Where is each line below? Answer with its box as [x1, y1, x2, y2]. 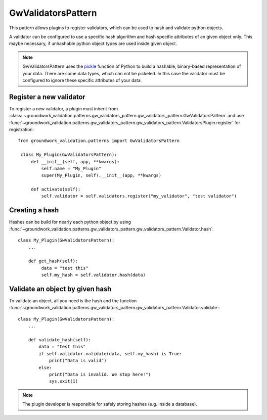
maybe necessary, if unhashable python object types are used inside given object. [9, 41, 178, 47]
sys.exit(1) [49, 378, 78, 384]
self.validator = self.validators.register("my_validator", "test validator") [41, 193, 237, 199]
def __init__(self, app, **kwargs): [31, 159, 120, 164]
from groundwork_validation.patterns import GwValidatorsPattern [18, 138, 180, 143]
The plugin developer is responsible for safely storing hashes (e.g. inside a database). [22, 401, 197, 407]
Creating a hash [9, 206, 59, 215]
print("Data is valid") [49, 358, 107, 364]
